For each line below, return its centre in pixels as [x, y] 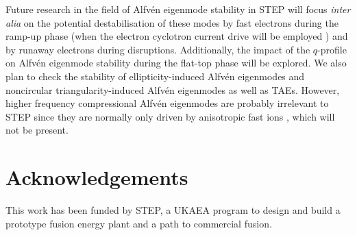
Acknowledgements [97, 177]
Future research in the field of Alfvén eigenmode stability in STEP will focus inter [178, 9]
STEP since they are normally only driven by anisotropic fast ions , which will [170, 116]
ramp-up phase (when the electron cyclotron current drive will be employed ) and [177, 36]
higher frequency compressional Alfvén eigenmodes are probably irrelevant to [167, 103]
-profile [332, 49]
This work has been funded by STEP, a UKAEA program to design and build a [173, 210]
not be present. [37, 130]
